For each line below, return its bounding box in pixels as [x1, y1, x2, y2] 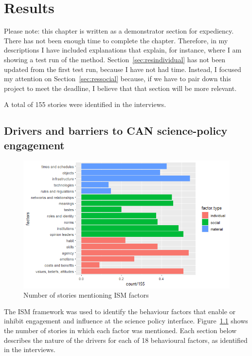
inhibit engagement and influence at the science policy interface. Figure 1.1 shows [4, 316, 248, 326]
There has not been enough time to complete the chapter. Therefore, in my [4, 35, 228, 45]
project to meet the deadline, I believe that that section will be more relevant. [4, 83, 237, 93]
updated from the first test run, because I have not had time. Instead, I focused [4, 64, 241, 74]
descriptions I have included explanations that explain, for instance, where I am [4, 45, 242, 55]
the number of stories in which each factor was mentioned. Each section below [4, 325, 237, 336]
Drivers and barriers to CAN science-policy [4, 123, 228, 138]
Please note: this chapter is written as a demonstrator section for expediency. [4, 26, 234, 36]
